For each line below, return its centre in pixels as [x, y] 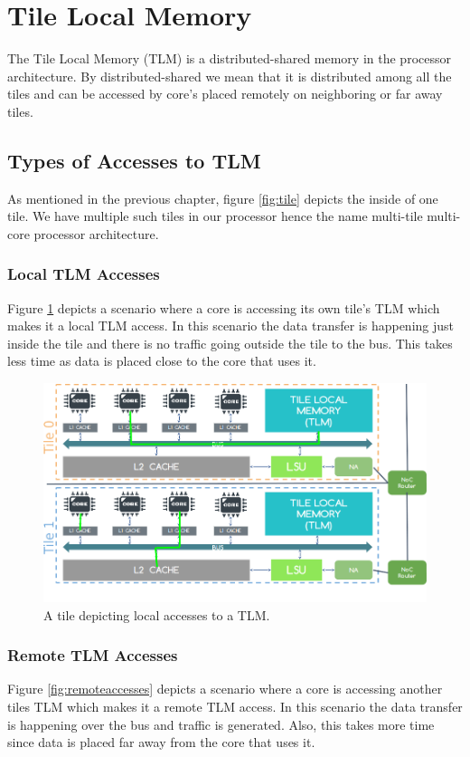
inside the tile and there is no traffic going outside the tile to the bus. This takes [230, 343]
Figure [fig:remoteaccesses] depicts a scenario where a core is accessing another [225, 689]
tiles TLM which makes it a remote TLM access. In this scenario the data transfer [235, 706]
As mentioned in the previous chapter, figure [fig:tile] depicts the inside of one [223, 198]
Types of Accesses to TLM [134, 160]
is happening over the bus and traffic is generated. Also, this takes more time [221, 724]
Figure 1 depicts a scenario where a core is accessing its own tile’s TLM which [224, 307]
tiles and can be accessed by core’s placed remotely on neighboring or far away [225, 94]
